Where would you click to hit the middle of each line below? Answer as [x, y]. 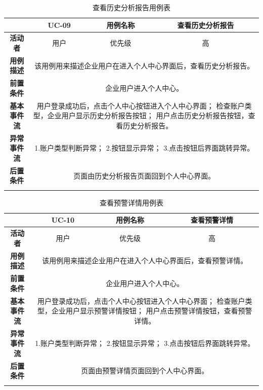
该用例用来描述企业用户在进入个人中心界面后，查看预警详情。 [145, 260]
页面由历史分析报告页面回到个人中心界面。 [144, 175]
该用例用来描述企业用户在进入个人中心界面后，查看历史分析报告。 [144, 65]
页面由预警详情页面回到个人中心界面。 [145, 370]
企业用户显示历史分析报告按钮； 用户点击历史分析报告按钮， [148, 115]
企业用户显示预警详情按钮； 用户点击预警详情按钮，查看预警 [152, 311]
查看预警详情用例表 [131, 202]
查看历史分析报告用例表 [131, 7]
